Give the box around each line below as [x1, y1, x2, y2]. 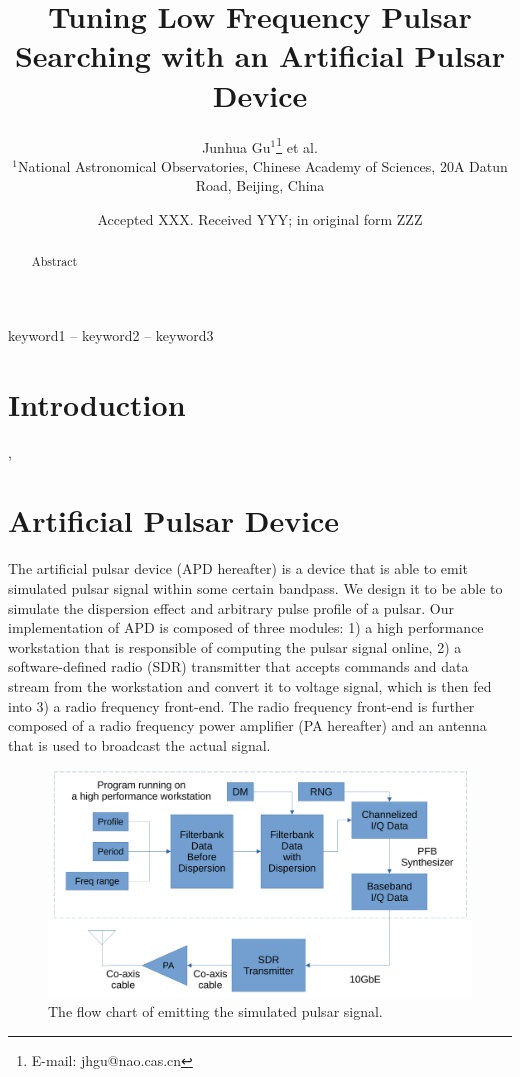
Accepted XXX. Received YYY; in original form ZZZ [97, 208, 423, 229]
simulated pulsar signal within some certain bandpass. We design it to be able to [8, 578, 503, 599]
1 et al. [276, 133, 318, 157]
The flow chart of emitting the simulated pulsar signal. [48, 1001, 383, 1022]
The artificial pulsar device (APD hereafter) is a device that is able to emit [8, 558, 469, 579]
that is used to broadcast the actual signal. [8, 734, 271, 755]
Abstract [31, 253, 78, 270]
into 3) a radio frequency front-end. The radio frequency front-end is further [8, 695, 475, 716]
